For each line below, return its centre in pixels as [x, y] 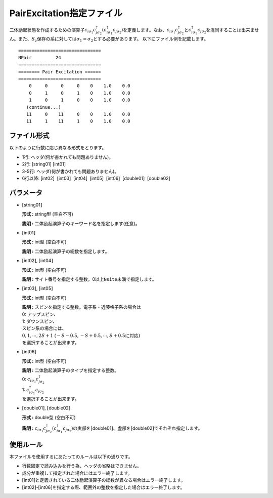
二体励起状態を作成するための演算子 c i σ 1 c [53, 31]
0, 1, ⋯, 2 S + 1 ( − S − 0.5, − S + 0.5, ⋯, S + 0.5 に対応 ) [81, 335]
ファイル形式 [29, 136]
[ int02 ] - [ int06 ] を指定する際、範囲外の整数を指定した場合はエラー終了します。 [103, 487]
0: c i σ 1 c [30, 380]
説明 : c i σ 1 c [34, 429]
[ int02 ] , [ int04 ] [37, 261]
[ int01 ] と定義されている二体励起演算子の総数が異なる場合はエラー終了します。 [104, 480]
